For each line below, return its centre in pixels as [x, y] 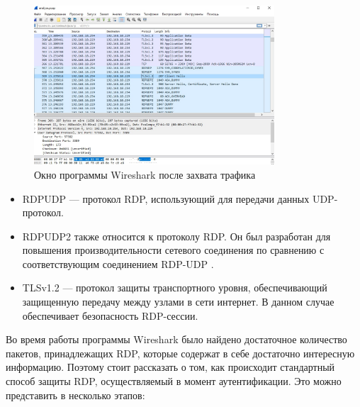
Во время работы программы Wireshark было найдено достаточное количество [176, 339]
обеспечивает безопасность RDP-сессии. [110, 315]
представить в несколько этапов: [75, 395]
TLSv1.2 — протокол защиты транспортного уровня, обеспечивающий [175, 288]
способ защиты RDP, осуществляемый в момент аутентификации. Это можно [174, 381]
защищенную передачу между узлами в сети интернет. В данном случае [178, 302]
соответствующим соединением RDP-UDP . [118, 263]
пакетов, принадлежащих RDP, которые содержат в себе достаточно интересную [180, 353]
